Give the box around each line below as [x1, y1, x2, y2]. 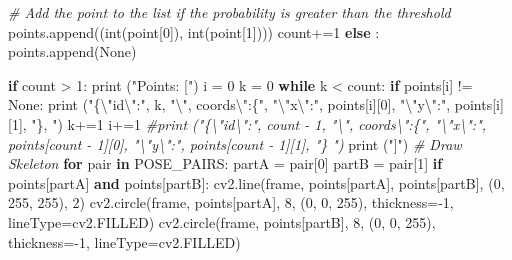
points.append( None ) [8, 41, 137, 62]
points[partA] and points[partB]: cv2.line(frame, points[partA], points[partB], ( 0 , [8, 172, 505, 193]
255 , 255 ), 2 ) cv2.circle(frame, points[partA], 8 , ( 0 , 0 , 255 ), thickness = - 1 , [8, 192, 454, 213]
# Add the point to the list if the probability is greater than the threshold [8, 2, 451, 22]
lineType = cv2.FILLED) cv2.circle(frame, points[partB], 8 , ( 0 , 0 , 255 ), [8, 211, 436, 232]
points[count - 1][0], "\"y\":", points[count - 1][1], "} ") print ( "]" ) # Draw [8, 133, 462, 154]
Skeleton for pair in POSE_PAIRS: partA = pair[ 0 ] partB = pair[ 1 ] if [8, 153, 443, 174]
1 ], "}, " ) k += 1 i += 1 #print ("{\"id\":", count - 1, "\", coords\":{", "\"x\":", [11, 113, 487, 134]
